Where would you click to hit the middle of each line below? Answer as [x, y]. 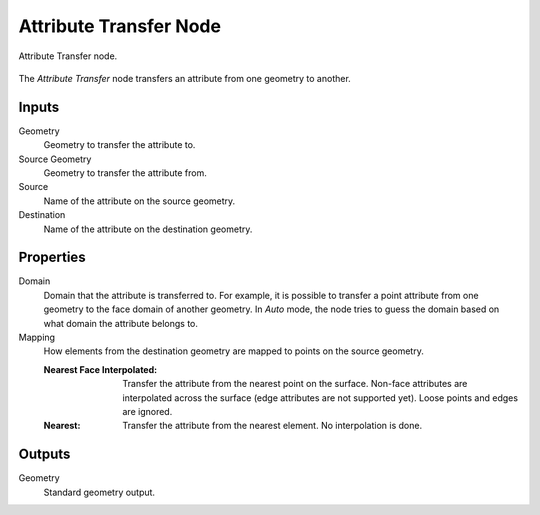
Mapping [36, 337]
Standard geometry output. [99, 492]
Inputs [39, 106]
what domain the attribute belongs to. [121, 323]
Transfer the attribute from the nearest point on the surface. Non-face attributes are [295, 384]
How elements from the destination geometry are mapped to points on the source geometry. [233, 351]
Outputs [44, 454]
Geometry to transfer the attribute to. [119, 145]
